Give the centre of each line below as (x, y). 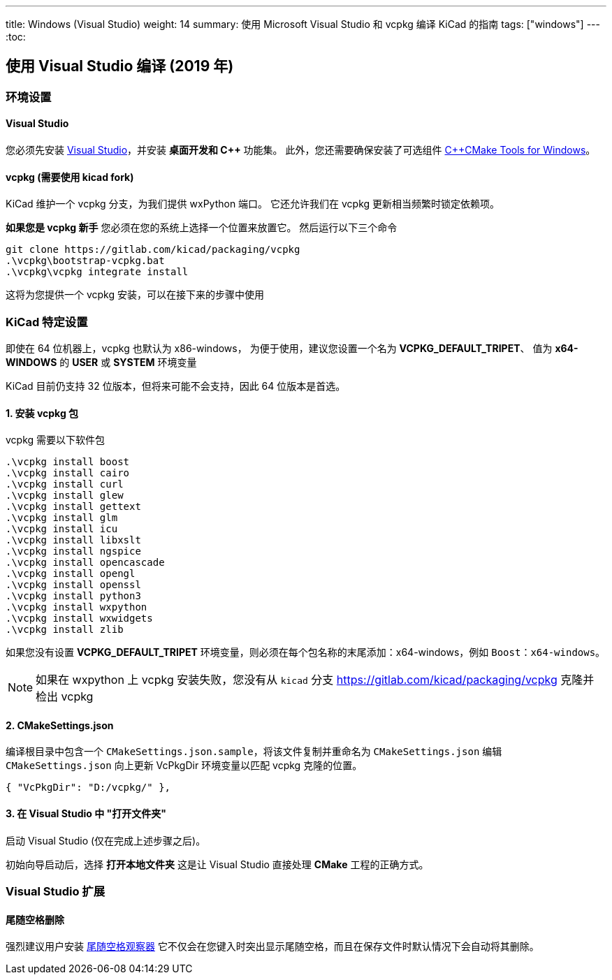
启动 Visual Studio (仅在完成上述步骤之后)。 (106, 840)
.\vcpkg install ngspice (73, 551)
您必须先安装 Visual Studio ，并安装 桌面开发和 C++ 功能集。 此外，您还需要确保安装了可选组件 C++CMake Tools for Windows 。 (301, 150)
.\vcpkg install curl (65, 484)
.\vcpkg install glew (65, 496)
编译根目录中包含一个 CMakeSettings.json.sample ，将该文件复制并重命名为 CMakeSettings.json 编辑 (254, 752)
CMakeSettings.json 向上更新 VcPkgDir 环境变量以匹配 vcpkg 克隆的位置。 (184, 766)
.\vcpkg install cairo (68, 473)
